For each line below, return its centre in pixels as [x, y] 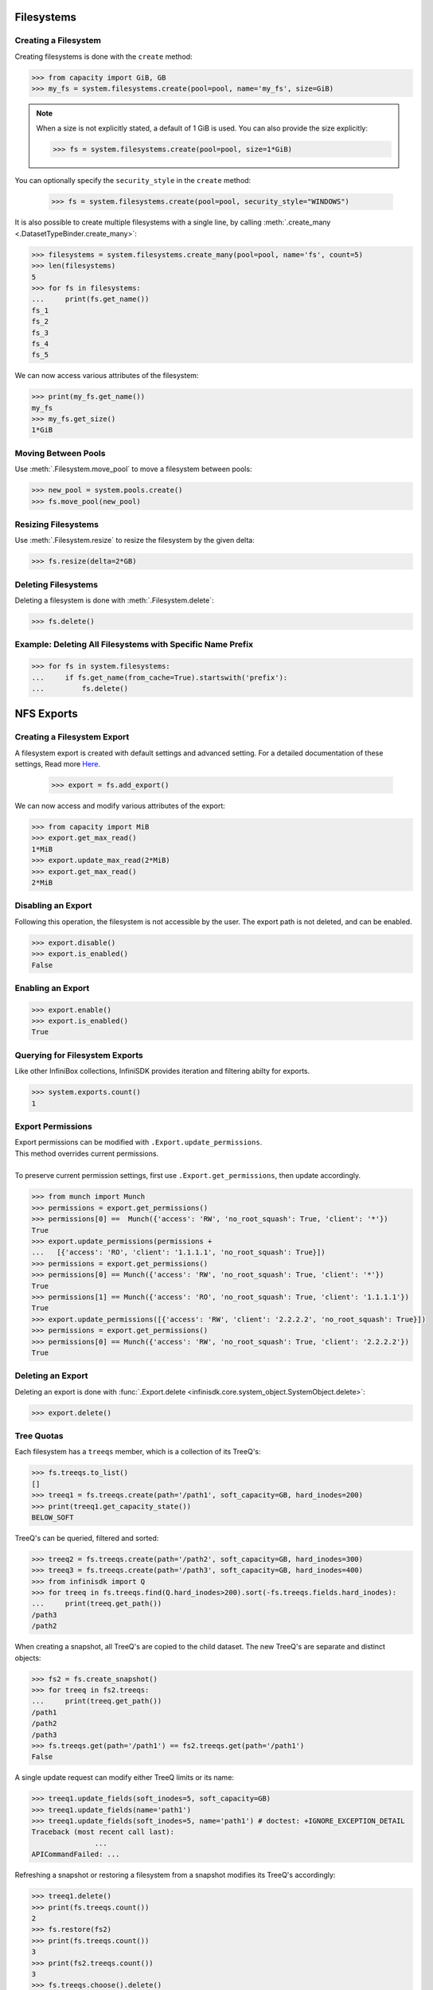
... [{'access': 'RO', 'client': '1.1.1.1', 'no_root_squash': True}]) [178, 1253]
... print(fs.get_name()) [90, 299]
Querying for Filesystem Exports [79, 1055]
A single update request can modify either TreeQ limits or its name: [125, 1777]
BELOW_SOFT [53, 1517]
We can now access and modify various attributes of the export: [120, 806]
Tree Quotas [39, 1435]
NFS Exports [47, 714]
